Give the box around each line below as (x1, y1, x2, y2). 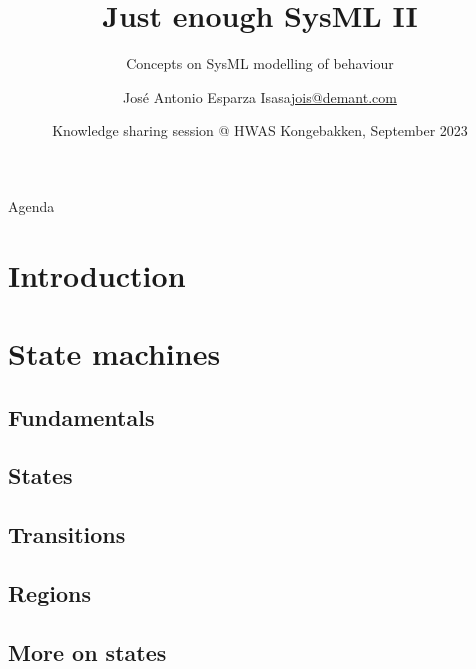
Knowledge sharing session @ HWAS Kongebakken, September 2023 (52, 120, 468, 141)
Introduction (8, 254, 186, 295)
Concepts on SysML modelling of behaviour (126, 53, 394, 74)
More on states (8, 636, 167, 667)
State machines (8, 333, 221, 374)
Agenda (8, 195, 55, 216)
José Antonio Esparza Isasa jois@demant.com (123, 86, 397, 107)
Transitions (8, 519, 126, 550)
